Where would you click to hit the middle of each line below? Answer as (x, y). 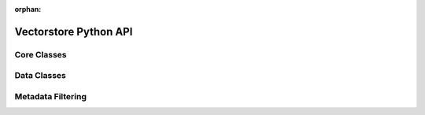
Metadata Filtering (50, 96)
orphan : (28, 9)
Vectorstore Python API (74, 32)
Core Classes (41, 54)
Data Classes (41, 76)
